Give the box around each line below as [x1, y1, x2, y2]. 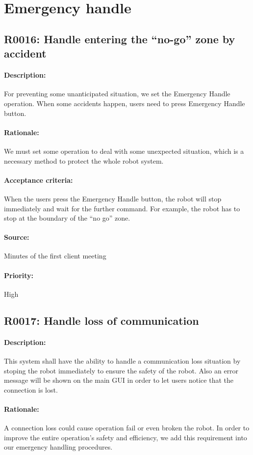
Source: [4, 232, 29, 242]
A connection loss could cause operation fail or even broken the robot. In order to [4, 423, 250, 433]
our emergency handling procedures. [4, 442, 113, 452]
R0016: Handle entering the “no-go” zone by [4, 31, 235, 46]
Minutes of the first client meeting [4, 251, 106, 261]
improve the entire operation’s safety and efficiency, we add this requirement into [4, 432, 247, 442]
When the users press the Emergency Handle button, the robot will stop [4, 193, 222, 203]
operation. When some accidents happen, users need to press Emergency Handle [4, 98, 245, 108]
